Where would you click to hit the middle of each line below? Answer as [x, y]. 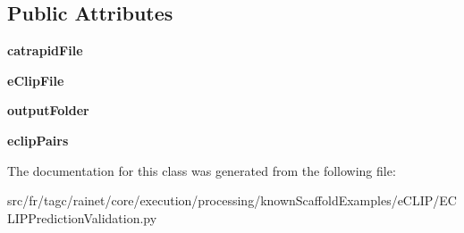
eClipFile [36, 80]
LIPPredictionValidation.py [82, 217]
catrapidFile [45, 50]
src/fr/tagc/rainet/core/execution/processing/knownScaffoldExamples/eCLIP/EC [232, 200]
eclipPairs [38, 140]
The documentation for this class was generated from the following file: [202, 170]
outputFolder [48, 110]
